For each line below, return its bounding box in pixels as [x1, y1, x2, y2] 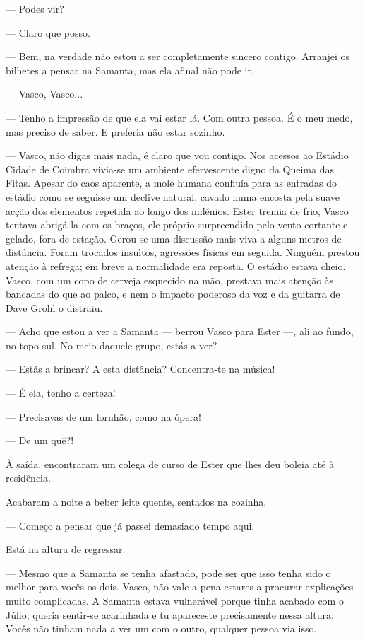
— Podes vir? [6, 1, 64, 16]
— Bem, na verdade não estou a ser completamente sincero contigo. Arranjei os [6, 49, 350, 64]
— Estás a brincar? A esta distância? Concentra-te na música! [6, 361, 275, 376]
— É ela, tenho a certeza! [6, 385, 116, 400]
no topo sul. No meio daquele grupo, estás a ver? [6, 337, 217, 352]
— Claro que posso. [6, 25, 90, 40]
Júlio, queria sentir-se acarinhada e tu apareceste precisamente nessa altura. [6, 607, 334, 622]
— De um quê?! [6, 433, 74, 448]
